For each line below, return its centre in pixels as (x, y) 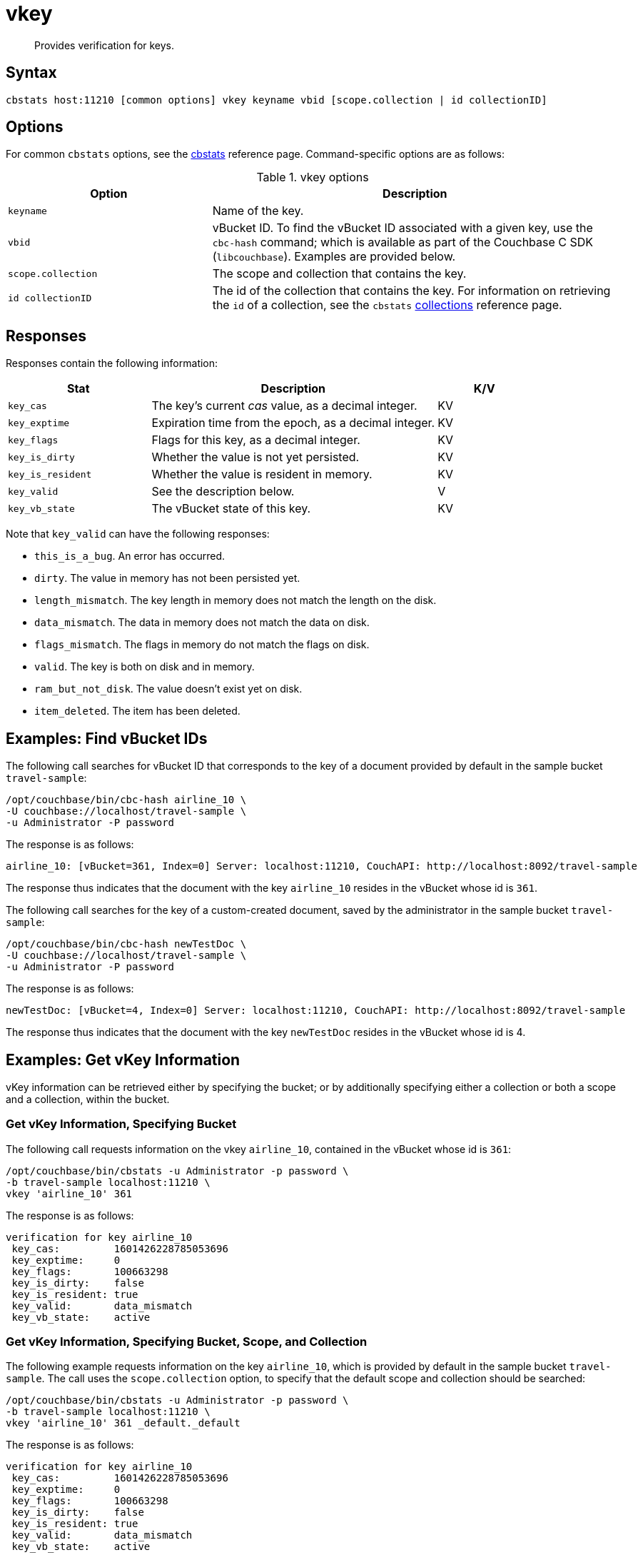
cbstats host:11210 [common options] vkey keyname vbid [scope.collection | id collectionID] (277, 100)
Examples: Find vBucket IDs (107, 738)
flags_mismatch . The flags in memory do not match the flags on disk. (202, 645)
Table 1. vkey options (313, 177)
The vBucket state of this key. (231, 509)
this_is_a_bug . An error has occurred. (130, 556)
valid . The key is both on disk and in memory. (145, 667)
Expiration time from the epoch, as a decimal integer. (293, 423)
